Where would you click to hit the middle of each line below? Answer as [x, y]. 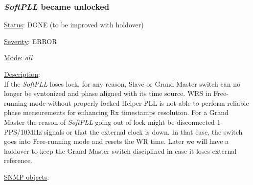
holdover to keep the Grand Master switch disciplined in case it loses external [120, 150]
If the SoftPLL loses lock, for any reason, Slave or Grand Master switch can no [122, 83]
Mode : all [18, 58]
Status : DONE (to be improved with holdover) [74, 25]
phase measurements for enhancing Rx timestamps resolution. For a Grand [116, 112]
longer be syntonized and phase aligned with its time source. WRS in [108, 93]
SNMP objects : [27, 176]
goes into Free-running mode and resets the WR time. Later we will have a [116, 141]
